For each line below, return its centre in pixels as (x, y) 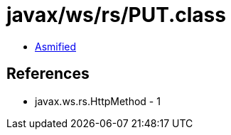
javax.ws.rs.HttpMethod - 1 (98, 101)
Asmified (56, 46)
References (48, 74)
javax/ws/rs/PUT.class (116, 15)
